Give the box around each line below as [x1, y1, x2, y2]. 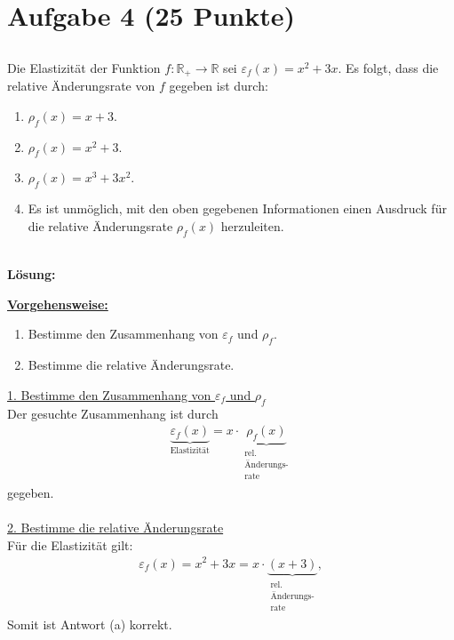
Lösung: [7, 265, 56, 284]
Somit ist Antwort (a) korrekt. [7, 614, 172, 633]
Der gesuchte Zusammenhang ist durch [7, 404, 219, 422]
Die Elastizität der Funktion [7, 58, 161, 76]
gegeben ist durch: [169, 76, 268, 95]
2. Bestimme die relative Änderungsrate [7, 518, 224, 537]
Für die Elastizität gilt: [7, 535, 133, 554]
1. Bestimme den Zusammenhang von [7, 385, 211, 404]
